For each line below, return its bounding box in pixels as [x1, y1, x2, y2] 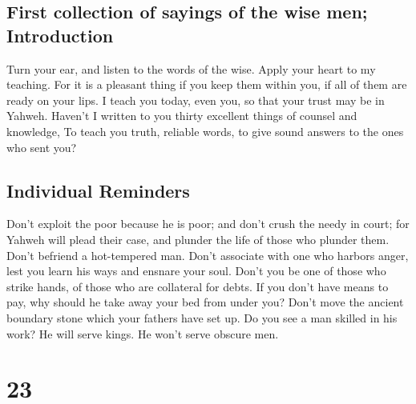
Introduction [6, 22, 114, 47]
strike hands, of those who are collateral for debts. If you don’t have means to [6, 278, 389, 294]
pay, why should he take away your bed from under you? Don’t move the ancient [6, 294, 404, 310]
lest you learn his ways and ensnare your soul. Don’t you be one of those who [6, 262, 386, 279]
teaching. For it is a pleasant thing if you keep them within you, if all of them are [6, 76, 407, 93]
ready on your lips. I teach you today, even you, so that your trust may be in [6, 91, 385, 108]
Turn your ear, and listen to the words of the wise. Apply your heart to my [6, 60, 376, 77]
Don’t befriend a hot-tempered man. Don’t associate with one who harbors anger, [6, 246, 409, 263]
